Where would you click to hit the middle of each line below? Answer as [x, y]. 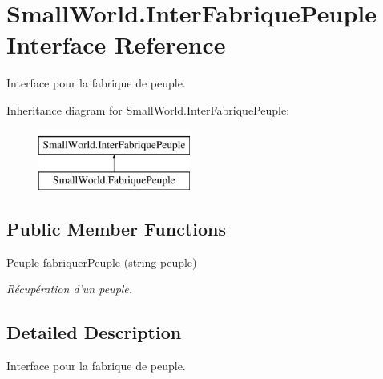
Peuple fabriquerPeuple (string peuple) [102, 262]
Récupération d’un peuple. [70, 289]
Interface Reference [116, 44]
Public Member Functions [116, 229]
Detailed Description [94, 332]
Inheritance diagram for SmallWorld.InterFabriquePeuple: [148, 109]
